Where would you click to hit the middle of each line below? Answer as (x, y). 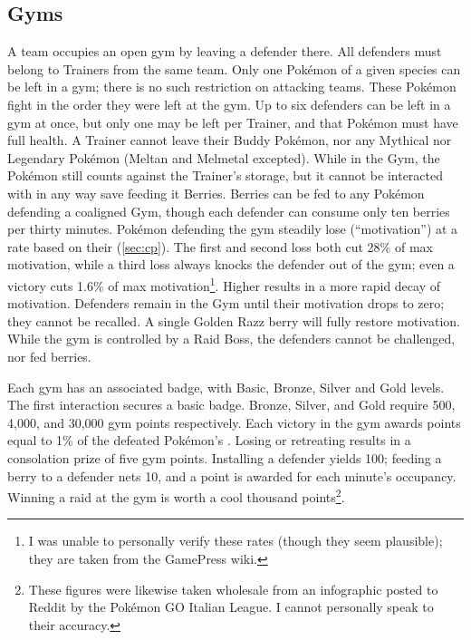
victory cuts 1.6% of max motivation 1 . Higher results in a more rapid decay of (224, 284)
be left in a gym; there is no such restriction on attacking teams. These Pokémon (232, 87)
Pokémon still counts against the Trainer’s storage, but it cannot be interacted (226, 175)
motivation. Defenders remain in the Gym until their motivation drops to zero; (226, 303)
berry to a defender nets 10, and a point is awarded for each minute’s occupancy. (232, 475)
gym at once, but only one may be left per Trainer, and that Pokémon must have (233, 122)
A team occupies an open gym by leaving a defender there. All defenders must (225, 51)
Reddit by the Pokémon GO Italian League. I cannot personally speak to (231, 607)
